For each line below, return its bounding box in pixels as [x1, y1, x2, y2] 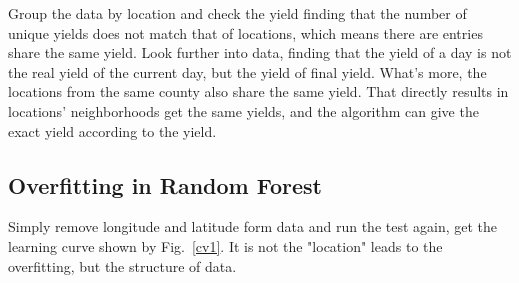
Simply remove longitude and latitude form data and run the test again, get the [8, 216, 498, 237]
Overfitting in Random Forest [8, 169, 322, 200]
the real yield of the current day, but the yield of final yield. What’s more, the [8, 61, 487, 82]
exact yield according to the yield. [8, 120, 217, 141]
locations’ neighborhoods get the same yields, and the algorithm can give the [8, 100, 479, 121]
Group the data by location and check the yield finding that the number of [8, 3, 467, 23]
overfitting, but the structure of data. [8, 255, 237, 276]
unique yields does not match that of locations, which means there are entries [8, 22, 483, 43]
